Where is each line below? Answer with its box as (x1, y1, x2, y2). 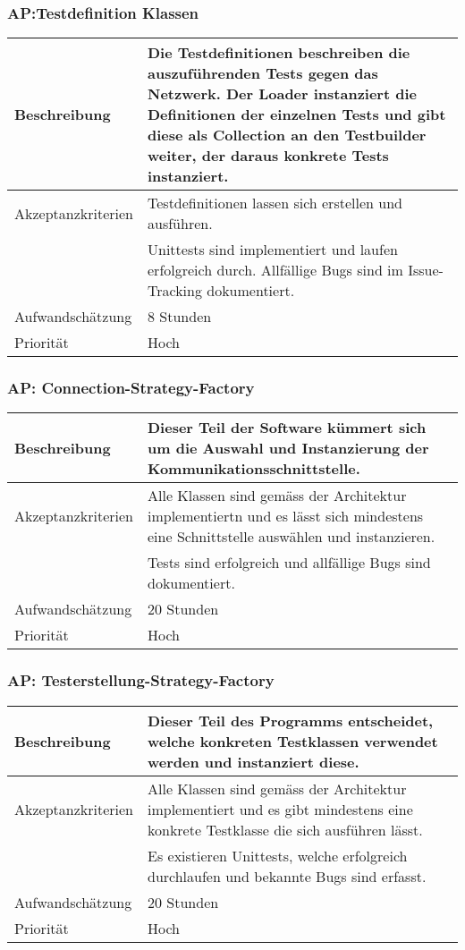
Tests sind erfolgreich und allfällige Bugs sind (148, 552, 431, 573)
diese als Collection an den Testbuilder (148, 124, 427, 146)
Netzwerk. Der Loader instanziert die (148, 83, 417, 105)
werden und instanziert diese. (148, 751, 359, 772)
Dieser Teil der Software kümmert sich (148, 417, 427, 438)
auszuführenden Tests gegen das (148, 63, 378, 84)
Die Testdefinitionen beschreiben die (148, 42, 410, 64)
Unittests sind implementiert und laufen (148, 239, 398, 260)
